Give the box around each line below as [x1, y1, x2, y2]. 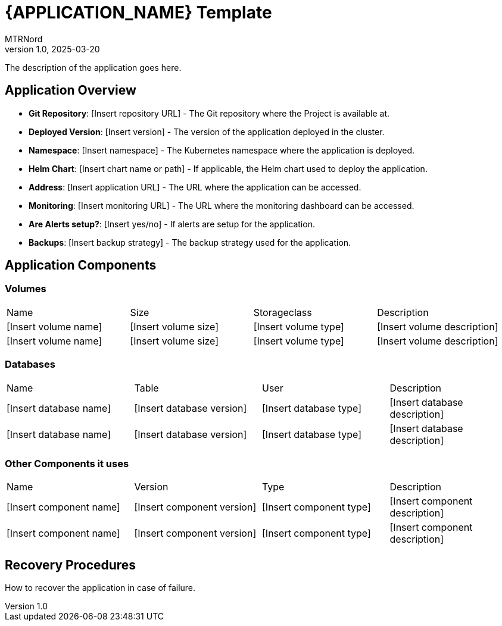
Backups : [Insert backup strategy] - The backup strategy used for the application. [29, 237, 351, 248]
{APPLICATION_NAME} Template [5, 2, 272, 23]
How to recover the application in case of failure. [5, 583, 196, 593]
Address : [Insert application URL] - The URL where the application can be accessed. [29, 181, 361, 192]
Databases [5, 358, 55, 371]
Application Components [5, 258, 157, 273]
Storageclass [253, 306, 312, 318]
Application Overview [5, 83, 136, 98]
